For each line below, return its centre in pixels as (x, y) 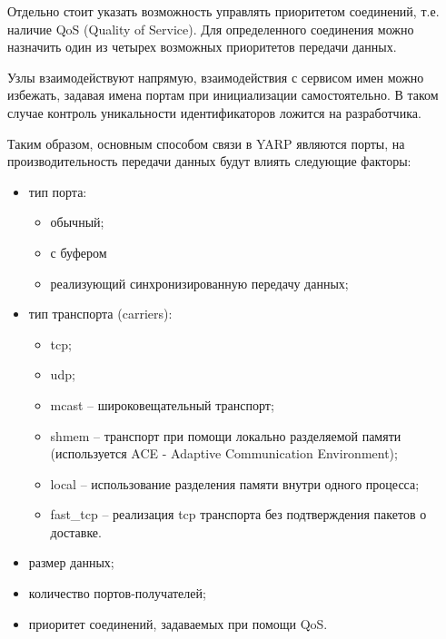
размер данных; (71, 562)
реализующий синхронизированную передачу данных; (199, 283)
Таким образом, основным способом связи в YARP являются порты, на (206, 143)
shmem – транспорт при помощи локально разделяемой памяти (226, 435)
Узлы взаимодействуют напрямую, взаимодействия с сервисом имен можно (216, 77)
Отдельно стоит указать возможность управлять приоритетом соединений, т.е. (223, 11)
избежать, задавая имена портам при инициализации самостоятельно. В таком (223, 95)
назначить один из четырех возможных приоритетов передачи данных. (202, 47)
